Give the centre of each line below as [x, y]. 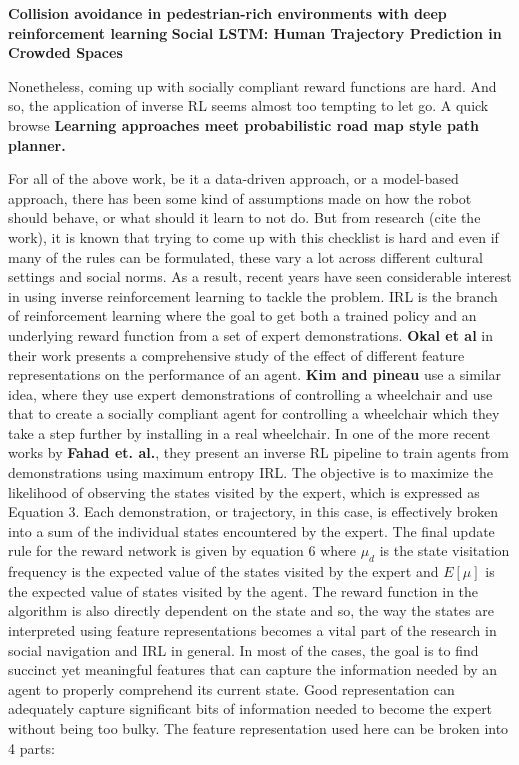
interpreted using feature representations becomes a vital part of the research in [252, 630]
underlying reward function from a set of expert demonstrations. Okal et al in [251, 334]
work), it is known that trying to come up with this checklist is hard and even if [253, 236]
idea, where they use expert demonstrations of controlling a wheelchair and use [250, 393]
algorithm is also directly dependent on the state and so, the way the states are [251, 610]
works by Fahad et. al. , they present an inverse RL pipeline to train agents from [259, 452]
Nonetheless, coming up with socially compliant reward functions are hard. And [252, 85]
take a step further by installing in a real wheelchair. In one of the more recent [249, 432]
